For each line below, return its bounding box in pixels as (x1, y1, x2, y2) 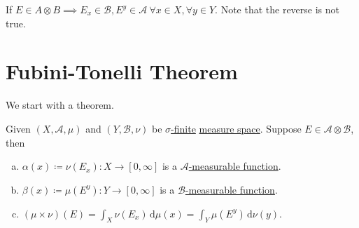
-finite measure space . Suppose (171, 121, 302, 135)
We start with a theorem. (6, 98, 114, 112)
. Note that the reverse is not (215, 2, 340, 16)
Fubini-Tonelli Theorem (6, 57, 238, 86)
